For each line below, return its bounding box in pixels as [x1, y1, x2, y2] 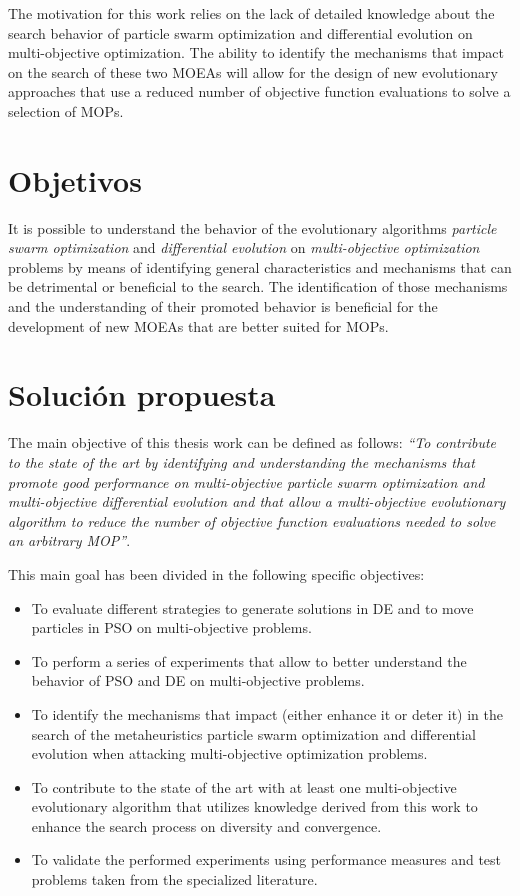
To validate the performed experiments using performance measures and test [31, 849, 502, 870]
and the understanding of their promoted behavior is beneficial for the [8, 296, 438, 317]
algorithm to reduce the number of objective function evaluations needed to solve [8, 510, 496, 531]
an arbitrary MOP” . [8, 530, 131, 551]
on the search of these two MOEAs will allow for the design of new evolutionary [8, 61, 498, 82]
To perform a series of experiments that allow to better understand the [31, 650, 467, 671]
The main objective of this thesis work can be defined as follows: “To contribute [8, 432, 497, 453]
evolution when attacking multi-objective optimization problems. [31, 743, 428, 764]
